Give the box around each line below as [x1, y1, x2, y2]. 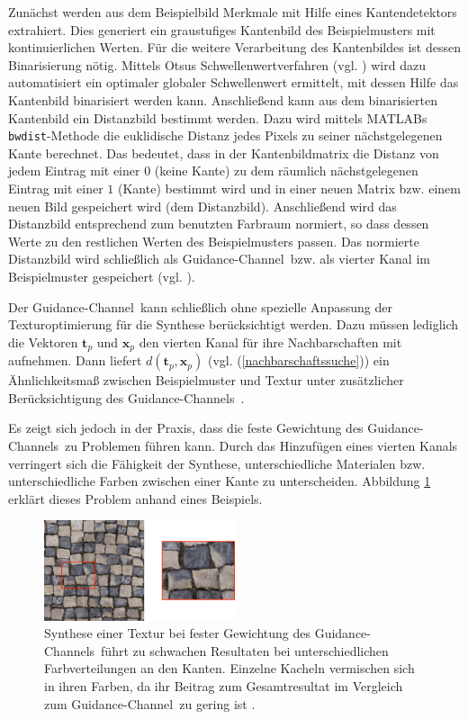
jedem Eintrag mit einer [8, 161, 140, 180]
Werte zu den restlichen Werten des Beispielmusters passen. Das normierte [8, 231, 419, 250]
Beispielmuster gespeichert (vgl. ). [8, 266, 195, 285]
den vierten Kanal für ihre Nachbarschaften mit [139, 332, 402, 351]
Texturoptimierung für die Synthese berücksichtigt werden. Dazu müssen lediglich [8, 315, 459, 334]
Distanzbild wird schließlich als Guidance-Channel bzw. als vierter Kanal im [8, 249, 430, 268]
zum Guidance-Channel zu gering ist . [44, 694, 256, 713]
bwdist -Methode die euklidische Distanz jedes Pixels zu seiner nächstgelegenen [8, 126, 443, 145]
